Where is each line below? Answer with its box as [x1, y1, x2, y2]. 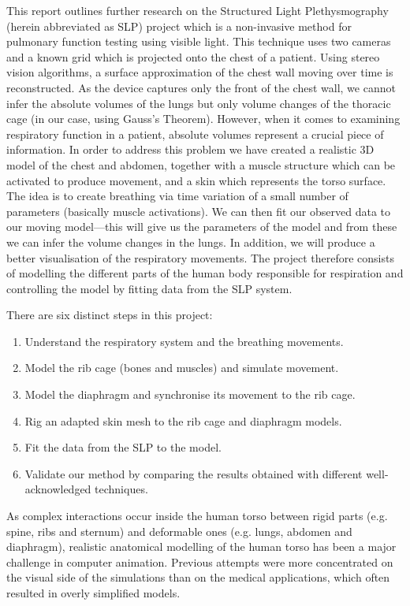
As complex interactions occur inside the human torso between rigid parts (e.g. [6, 507, 388, 524]
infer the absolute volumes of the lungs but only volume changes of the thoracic [6, 95, 391, 111]
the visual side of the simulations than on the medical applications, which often [6, 569, 390, 586]
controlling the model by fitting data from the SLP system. [6, 280, 293, 296]
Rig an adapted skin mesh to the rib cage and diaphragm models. [24, 412, 342, 429]
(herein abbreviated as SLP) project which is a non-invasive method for [6, 17, 352, 34]
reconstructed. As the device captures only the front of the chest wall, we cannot [6, 79, 396, 95]
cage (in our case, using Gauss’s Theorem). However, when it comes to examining [6, 110, 401, 127]
